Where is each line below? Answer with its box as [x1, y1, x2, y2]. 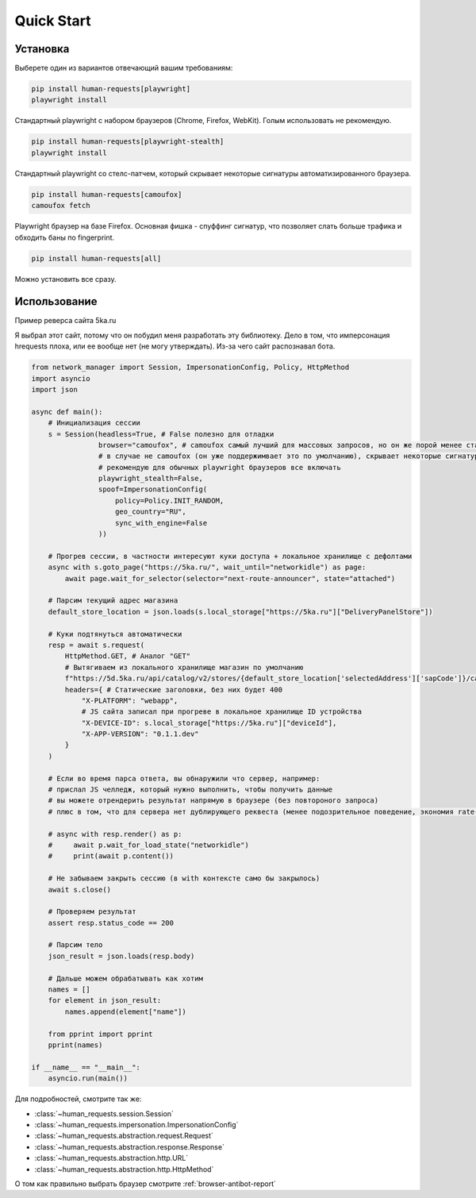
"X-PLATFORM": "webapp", [81, 695, 178, 705]
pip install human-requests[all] [31, 254, 162, 263]
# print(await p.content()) [48, 852, 175, 861]
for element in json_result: [48, 996, 162, 1005]
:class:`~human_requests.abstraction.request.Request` [34, 1131, 214, 1141]
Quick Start [14, 12, 91, 29]
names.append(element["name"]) [64, 1007, 186, 1016]
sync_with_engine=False [115, 518, 208, 527]
